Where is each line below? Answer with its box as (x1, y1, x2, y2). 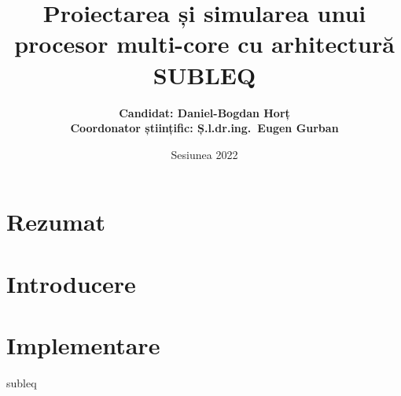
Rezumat (6, 205, 106, 238)
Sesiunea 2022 (171, 146, 238, 162)
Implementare (6, 329, 160, 361)
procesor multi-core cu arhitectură (14, 28, 395, 60)
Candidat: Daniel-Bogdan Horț (119, 104, 290, 120)
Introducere (6, 267, 136, 299)
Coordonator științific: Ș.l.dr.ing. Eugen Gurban (70, 120, 339, 136)
